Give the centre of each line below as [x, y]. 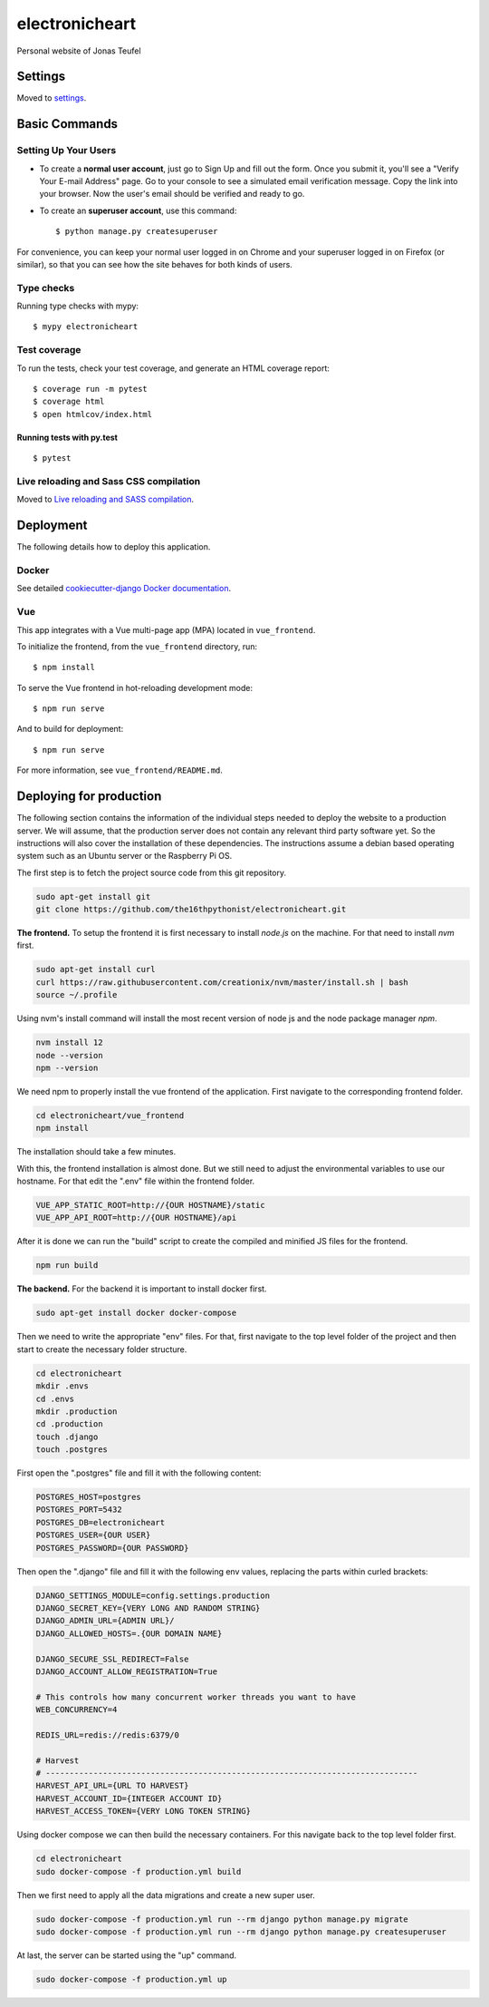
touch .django [67, 1437]
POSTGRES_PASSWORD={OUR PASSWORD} [112, 1548]
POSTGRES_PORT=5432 [79, 1510]
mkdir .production [77, 1411]
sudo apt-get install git [93, 896]
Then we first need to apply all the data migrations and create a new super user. [166, 1895]
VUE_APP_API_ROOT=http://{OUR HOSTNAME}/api [136, 1218]
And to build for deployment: [70, 729]
